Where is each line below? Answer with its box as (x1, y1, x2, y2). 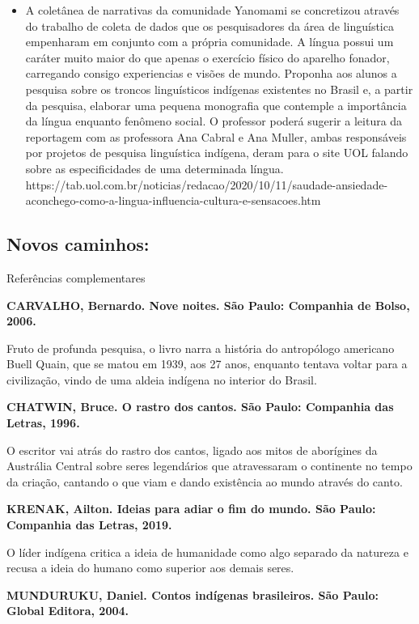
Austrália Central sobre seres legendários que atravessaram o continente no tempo (6, 457, 413, 474)
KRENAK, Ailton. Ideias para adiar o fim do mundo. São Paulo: (6, 500, 376, 517)
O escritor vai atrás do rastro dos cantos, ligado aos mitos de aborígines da (6, 441, 378, 458)
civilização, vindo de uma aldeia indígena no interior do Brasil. (6, 371, 317, 388)
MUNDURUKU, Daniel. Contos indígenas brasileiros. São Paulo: (6, 586, 379, 603)
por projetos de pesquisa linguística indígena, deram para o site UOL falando (25, 144, 408, 161)
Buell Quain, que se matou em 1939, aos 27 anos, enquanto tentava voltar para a (6, 355, 408, 372)
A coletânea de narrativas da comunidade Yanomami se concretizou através (25, 2, 400, 18)
